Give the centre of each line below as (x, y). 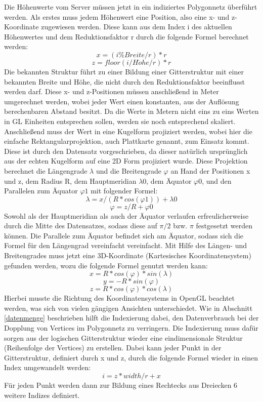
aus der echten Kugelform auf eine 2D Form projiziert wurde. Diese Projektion (126, 161)
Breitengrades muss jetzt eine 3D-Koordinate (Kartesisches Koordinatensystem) (128, 255)
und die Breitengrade (128, 170)
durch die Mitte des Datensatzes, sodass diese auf (81, 226)
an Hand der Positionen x (210, 170)
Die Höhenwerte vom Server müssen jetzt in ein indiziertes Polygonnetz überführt (131, 7)
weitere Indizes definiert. (42, 395)
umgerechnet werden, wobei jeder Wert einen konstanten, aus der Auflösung (122, 101)
